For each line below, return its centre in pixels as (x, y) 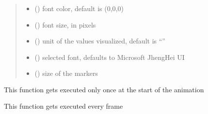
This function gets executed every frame (64, 106)
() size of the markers (66, 73)
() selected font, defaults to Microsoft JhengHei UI (110, 57)
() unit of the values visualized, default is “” (100, 41)
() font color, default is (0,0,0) (79, 8)
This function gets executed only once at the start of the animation (104, 89)
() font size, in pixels (65, 24)
